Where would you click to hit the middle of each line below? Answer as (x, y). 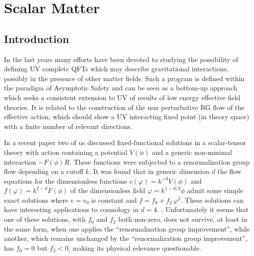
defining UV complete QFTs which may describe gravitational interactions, (116, 69)
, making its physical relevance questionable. (135, 247)
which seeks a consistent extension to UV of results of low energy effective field (122, 97)
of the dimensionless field (108, 190)
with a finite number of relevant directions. (68, 126)
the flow (229, 171)
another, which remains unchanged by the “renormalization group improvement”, (126, 238)
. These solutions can (212, 200)
